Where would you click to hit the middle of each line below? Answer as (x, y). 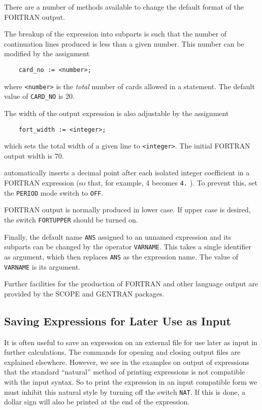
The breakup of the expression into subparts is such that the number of (116, 34)
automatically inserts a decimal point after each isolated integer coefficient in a (127, 173)
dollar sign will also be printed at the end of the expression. (97, 402)
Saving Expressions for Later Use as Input (118, 321)
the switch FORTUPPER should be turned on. (71, 219)
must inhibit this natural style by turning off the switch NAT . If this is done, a (125, 392)
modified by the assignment (47, 53)
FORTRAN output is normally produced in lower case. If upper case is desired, (127, 210)
